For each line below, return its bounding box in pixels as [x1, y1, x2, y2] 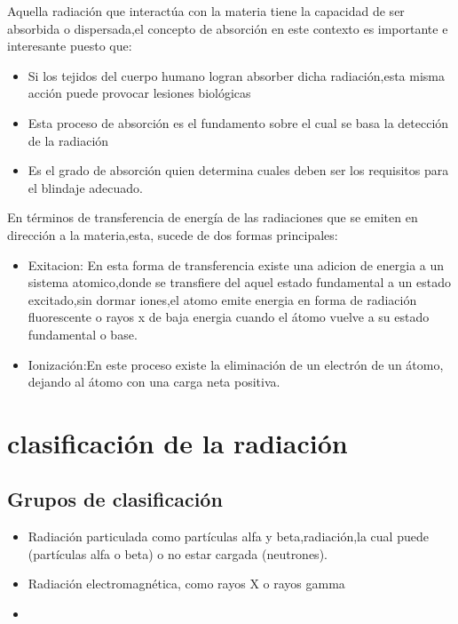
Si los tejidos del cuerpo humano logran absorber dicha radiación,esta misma [28, 66, 446, 84]
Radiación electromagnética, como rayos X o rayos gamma [28, 574, 345, 593]
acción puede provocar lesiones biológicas [28, 84, 251, 102]
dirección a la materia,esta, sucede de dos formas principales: [7, 225, 338, 244]
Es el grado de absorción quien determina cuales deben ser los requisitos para [28, 161, 449, 180]
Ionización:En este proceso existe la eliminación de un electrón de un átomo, [28, 355, 444, 373]
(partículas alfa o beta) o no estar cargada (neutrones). [28, 544, 328, 563]
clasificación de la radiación [7, 424, 348, 460]
